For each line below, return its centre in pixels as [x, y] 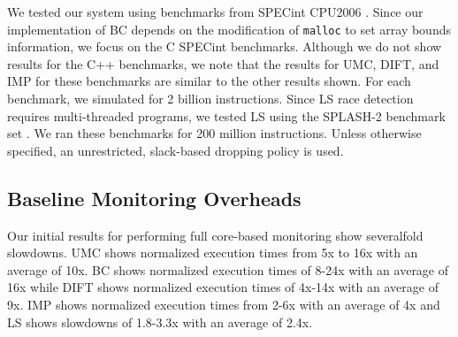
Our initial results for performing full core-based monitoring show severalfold [215, 235]
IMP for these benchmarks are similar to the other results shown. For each [209, 81]
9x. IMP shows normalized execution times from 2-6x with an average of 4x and [224, 304]
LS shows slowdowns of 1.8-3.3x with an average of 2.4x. [160, 322]
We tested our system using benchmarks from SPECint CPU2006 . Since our [215, 11]
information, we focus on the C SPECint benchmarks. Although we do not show [225, 46]
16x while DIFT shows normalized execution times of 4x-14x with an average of [223, 287]
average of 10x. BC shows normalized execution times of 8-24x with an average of [228, 269]
